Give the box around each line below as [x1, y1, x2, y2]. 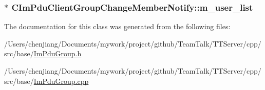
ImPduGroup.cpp [33, 75, 89, 86]
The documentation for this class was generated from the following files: [4, 21, 231, 32]
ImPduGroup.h [33, 48, 82, 59]
